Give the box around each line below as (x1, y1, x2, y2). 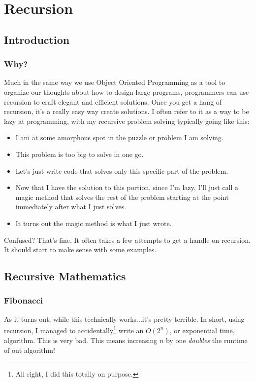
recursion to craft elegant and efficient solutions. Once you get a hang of (4, 96, 222, 107)
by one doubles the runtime (165, 335, 248, 345)
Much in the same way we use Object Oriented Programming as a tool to (4, 77, 225, 87)
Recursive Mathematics (4, 268, 126, 284)
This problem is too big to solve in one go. (15, 149, 144, 159)
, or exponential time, (169, 325, 235, 335)
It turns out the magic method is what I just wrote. (15, 218, 172, 228)
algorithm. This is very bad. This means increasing (4, 335, 158, 345)
